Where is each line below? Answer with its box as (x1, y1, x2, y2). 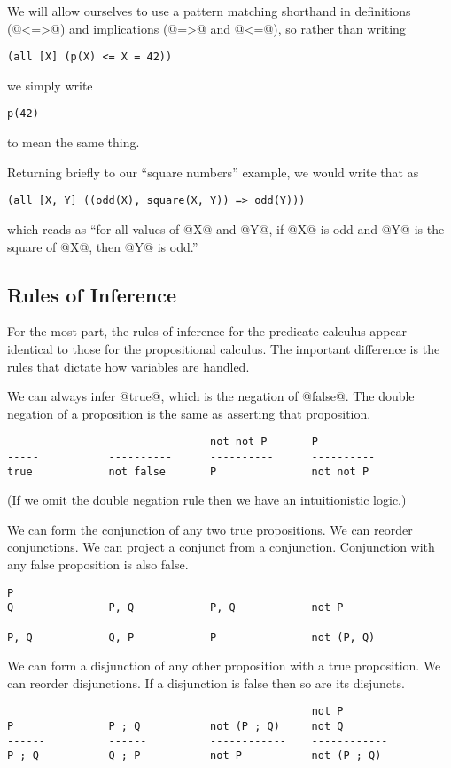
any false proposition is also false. (7, 555, 189, 574)
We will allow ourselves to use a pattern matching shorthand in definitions (7, 2, 411, 20)
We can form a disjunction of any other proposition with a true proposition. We (7, 656, 441, 675)
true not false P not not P (7, 465, 369, 478)
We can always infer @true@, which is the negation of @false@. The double (7, 387, 415, 405)
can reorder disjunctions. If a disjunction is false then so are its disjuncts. (7, 673, 405, 692)
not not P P (210, 435, 318, 449)
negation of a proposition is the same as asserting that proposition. (7, 404, 371, 422)
